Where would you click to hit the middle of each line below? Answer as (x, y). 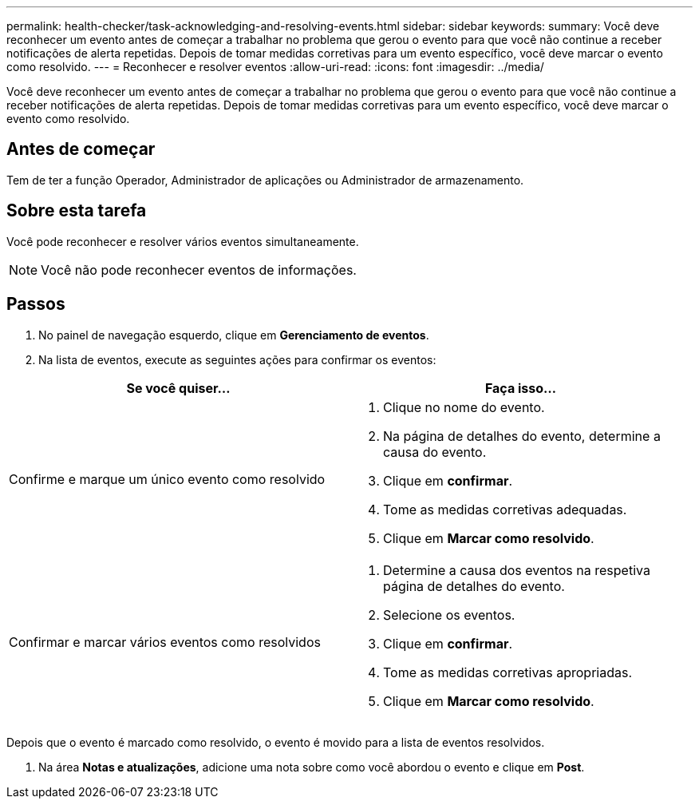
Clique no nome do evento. (464, 407)
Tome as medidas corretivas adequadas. (505, 509)
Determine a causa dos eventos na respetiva (517, 570)
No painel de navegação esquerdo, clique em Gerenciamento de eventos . (234, 335)
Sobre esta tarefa (77, 211)
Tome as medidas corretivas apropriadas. (508, 672)
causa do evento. (435, 452)
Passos (36, 304)
